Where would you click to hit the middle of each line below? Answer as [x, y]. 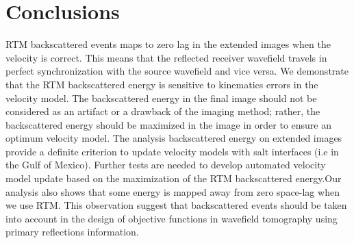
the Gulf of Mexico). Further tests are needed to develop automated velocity [166, 165]
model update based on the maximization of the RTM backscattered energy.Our [174, 178]
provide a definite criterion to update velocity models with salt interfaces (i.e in [172, 151]
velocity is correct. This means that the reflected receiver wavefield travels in [166, 57]
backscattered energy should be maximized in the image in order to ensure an [169, 124]
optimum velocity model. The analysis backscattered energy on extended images [174, 138]
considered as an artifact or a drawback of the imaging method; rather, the [163, 111]
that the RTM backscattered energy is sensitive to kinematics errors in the [162, 84]
